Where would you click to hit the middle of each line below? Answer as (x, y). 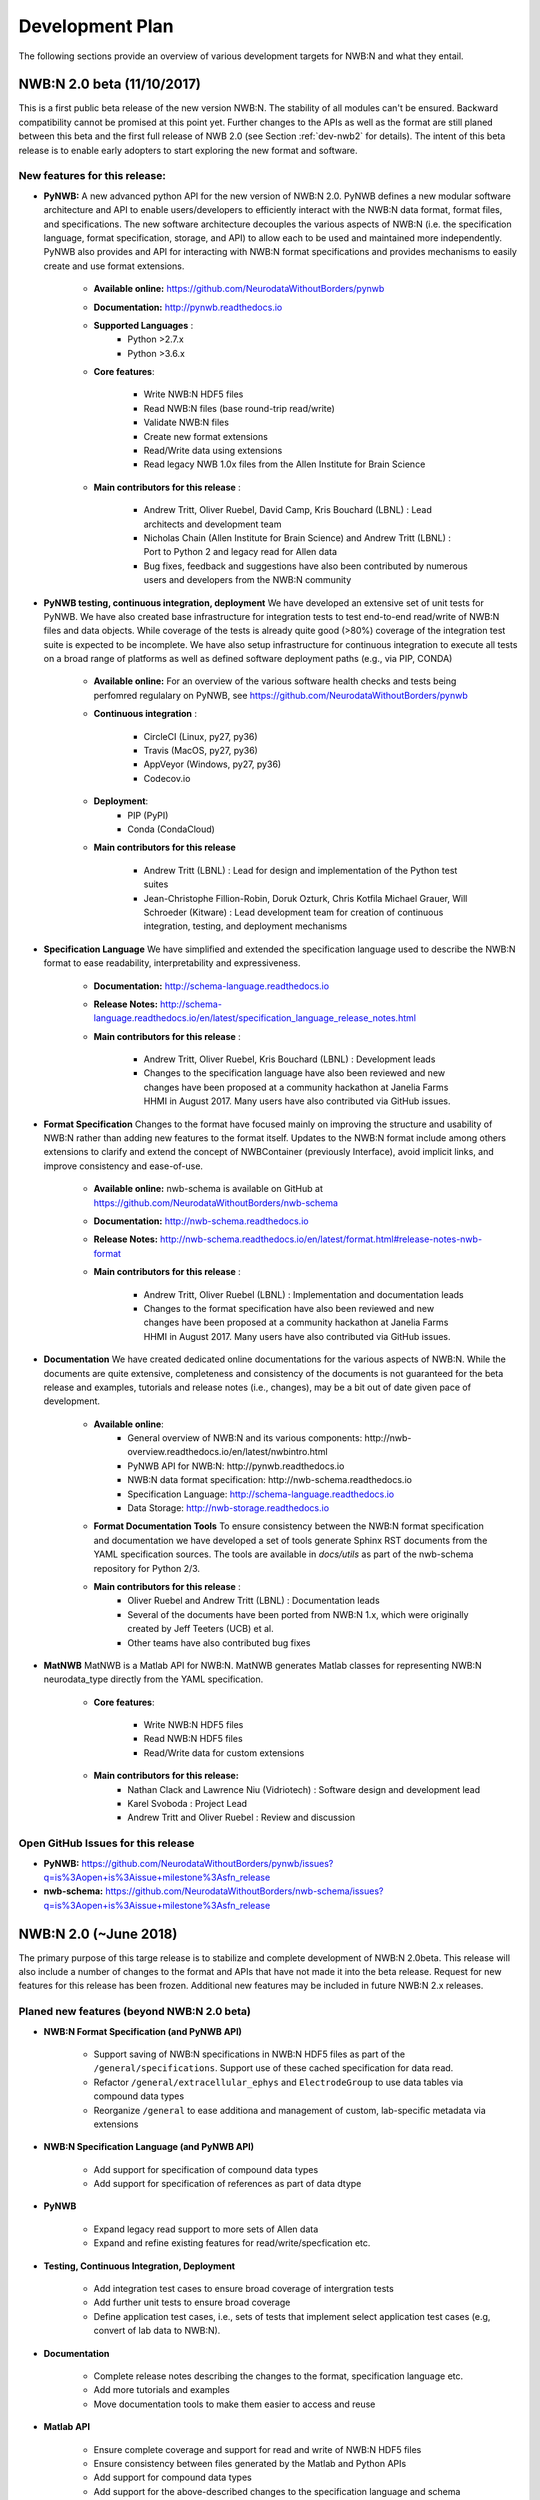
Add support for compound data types (172, 2477)
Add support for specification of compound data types (206, 2169)
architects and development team (212, 524)
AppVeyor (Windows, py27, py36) (212, 764)
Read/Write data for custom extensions (224, 1752)
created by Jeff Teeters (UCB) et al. (200, 1629)
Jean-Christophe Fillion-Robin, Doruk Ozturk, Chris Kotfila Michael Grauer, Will (305, 898)
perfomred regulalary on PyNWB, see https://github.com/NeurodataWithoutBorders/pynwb (281, 695)
